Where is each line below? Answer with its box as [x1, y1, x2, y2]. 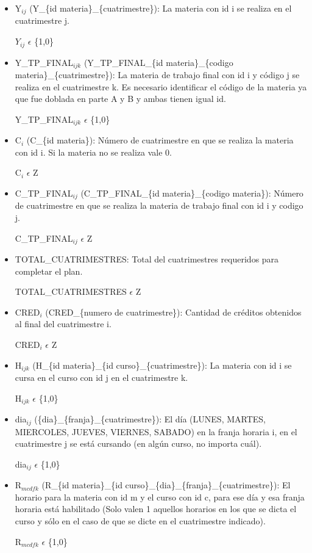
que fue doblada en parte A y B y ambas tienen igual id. [15, 92, 226, 105]
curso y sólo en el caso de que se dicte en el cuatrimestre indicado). [15, 515, 266, 527]
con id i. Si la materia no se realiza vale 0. [15, 145, 172, 158]
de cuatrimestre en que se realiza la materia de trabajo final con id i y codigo [15, 199, 303, 212]
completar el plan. [15, 264, 83, 277]
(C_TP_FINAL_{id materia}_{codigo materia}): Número [80, 186, 303, 199]
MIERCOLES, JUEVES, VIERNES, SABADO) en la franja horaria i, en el [15, 425, 297, 438]
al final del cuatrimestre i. [15, 317, 112, 330]
